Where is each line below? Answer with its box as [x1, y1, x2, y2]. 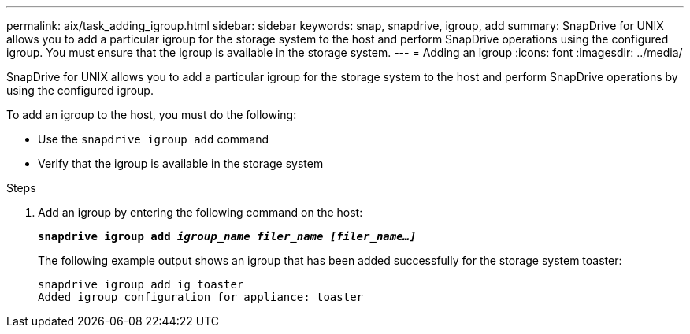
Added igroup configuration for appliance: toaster [38, 291, 364, 303]
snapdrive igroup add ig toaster [38, 278, 244, 291]
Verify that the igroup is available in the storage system [38, 157, 324, 170]
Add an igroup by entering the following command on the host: [38, 206, 363, 219]
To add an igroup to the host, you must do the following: [6, 108, 297, 121]
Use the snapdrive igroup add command [38, 132, 269, 146]
